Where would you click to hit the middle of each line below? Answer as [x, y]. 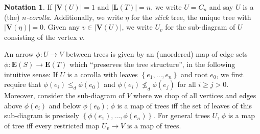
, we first [230, 74]
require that [23, 84]
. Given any [62, 27]
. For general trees [182, 115]
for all [187, 84]
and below [65, 105]
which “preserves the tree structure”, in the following [152, 64]
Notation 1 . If [28, 7]
